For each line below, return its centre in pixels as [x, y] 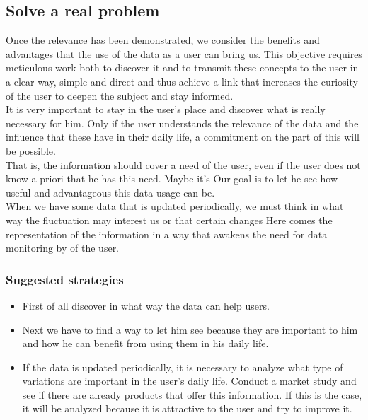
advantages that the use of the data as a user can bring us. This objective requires [184, 53]
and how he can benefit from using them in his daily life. [145, 343]
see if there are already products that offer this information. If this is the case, [192, 394]
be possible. [31, 150]
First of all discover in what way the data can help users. [146, 305]
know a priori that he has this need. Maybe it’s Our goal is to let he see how [172, 179]
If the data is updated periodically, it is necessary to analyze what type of [183, 367]
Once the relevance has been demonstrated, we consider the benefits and [163, 40]
